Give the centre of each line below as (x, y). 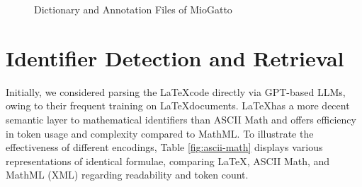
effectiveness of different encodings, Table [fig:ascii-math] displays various (164, 147)
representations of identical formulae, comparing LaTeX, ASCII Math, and (168, 161)
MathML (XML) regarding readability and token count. (127, 175)
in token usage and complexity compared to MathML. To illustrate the (160, 133)
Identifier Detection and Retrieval (175, 58)
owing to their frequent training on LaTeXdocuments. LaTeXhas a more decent (178, 105)
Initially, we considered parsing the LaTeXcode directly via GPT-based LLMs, (176, 91)
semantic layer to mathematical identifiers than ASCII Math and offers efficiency (181, 119)
